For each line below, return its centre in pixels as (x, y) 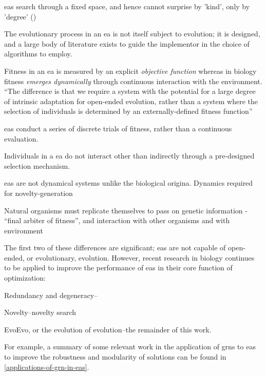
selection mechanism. (37, 165)
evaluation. (21, 138)
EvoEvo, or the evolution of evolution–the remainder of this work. (108, 329)
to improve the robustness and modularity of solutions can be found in (115, 357)
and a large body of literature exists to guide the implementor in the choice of (127, 43)
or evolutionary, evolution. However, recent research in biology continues (141, 257)
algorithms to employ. (38, 54)
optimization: (25, 278)
